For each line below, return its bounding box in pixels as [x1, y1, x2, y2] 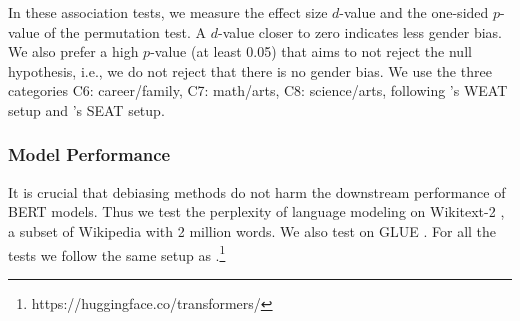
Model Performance [8, 142, 171, 167]
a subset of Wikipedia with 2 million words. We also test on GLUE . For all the [8, 220, 497, 241]
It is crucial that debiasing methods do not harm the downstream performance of [8, 181, 506, 202]
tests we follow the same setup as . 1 [8, 241, 226, 265]
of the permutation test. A [44, 21, 207, 42]
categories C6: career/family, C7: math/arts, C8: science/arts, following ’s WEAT [8, 80, 508, 101]
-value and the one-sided [339, 2, 489, 22]
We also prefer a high [8, 41, 139, 62]
